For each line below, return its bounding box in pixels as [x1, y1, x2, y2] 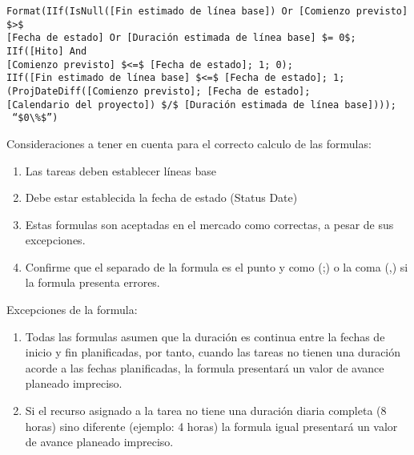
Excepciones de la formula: [6, 301, 138, 318]
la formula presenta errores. [25, 274, 160, 291]
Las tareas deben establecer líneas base [25, 162, 217, 179]
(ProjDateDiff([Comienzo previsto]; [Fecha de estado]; [6, 85, 311, 97]
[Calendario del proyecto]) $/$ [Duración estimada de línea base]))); [6, 99, 396, 111]
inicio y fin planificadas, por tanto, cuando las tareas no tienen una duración [25, 344, 401, 360]
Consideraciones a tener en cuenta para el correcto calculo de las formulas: [6, 135, 372, 151]
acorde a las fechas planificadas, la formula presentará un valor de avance [25, 359, 384, 376]
